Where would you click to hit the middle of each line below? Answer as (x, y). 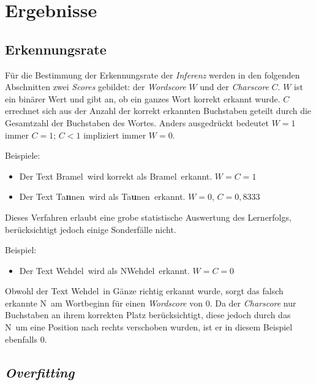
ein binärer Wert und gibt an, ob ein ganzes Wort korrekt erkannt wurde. (143, 98)
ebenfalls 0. (26, 339)
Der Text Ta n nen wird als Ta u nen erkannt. (102, 196)
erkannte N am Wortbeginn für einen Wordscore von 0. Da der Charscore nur (151, 303)
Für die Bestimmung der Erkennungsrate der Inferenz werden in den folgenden (152, 74)
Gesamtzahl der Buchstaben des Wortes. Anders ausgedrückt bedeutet (137, 122)
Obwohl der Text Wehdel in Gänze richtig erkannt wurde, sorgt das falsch (144, 291)
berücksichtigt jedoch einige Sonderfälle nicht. (91, 229)
